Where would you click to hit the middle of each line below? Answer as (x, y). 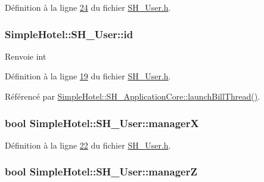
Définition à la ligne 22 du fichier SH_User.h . (88, 145)
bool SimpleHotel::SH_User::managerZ (101, 172)
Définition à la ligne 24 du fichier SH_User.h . (88, 7)
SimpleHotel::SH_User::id (69, 34)
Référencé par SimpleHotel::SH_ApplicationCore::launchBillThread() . (133, 96)
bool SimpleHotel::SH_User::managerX (102, 123)
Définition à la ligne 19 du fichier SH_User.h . (88, 76)
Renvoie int (26, 56)
